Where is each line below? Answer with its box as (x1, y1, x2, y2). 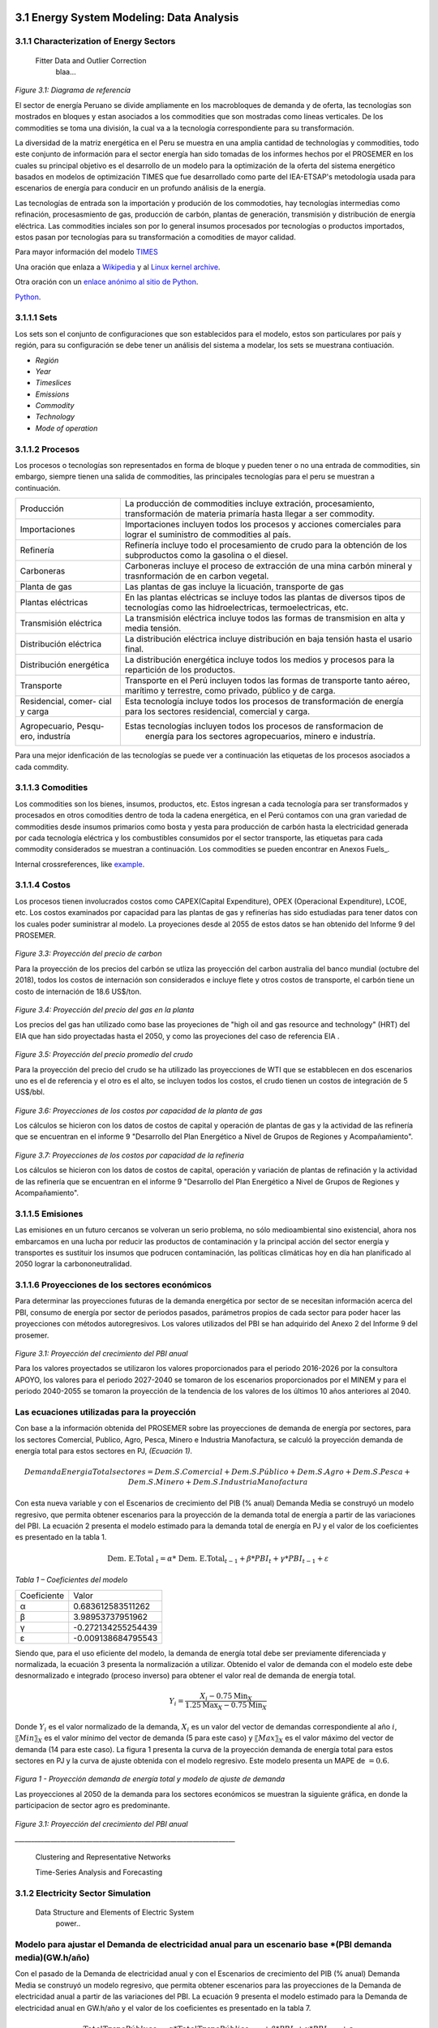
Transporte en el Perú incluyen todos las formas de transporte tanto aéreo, (124, 675, 410, 686)
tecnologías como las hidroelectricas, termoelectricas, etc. (124, 602, 349, 613)
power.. (55, 1918, 81, 1928)
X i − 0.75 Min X (200, 1691, 253, 1703)
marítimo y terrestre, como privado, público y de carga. (124, 685, 336, 697)
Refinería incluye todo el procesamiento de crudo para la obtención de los (124, 539, 407, 551)
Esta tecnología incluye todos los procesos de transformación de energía (124, 696, 404, 707)
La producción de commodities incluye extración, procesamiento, (124, 498, 375, 509)
